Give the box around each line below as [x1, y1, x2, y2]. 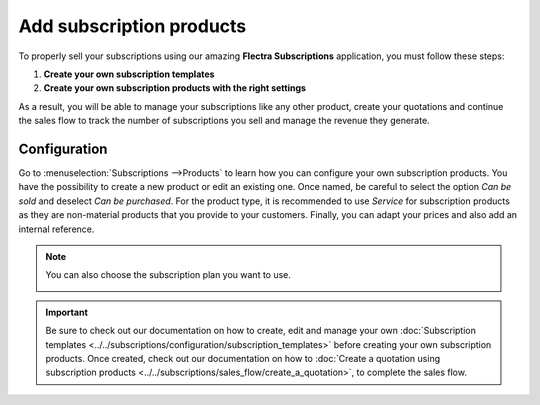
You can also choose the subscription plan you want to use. [45, 269, 292, 281]
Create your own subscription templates [43, 68, 215, 80]
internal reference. [18, 223, 95, 235]
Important [45, 306, 89, 318]
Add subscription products [18, 15, 247, 37]
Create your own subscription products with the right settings [43, 82, 307, 94]
